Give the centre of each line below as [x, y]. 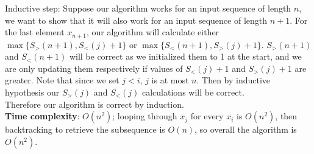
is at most [170, 80]
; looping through [145, 116]
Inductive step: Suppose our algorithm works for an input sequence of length [148, 8]
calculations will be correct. [193, 92]
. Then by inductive [234, 80]
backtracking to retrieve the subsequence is [85, 129]
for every [207, 116]
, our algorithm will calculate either [153, 32]
